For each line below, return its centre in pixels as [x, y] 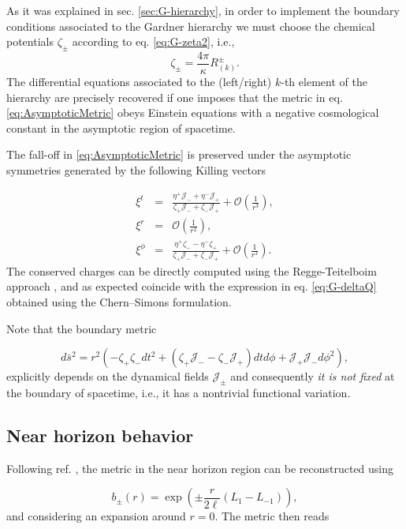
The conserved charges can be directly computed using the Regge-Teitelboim [192, 270]
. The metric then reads [272, 516]
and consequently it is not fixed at [313, 376]
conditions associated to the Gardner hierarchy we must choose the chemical [191, 26]
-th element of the [324, 82]
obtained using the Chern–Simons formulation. [119, 302]
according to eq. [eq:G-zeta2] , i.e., [153, 41]
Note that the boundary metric [82, 328]
